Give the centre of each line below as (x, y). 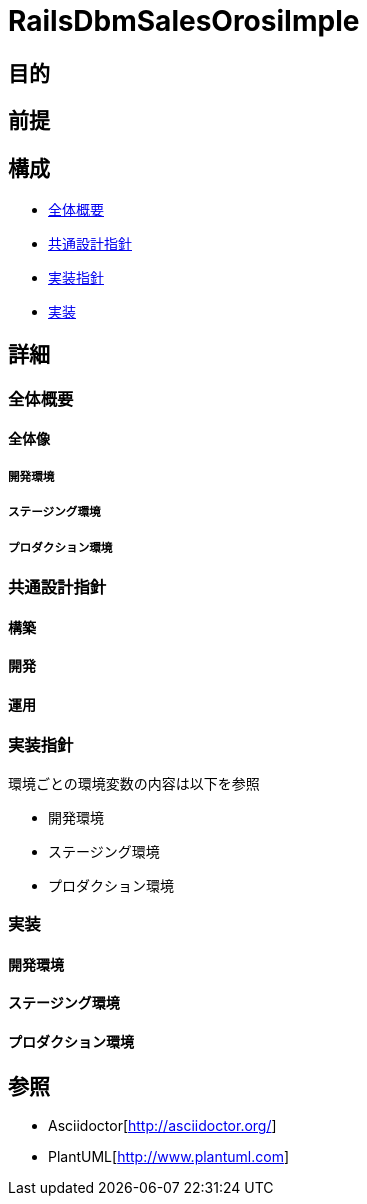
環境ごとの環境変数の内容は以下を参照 (134, 783)
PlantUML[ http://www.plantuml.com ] (169, 1157)
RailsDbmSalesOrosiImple (184, 21)
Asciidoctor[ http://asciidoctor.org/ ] (162, 1126)
